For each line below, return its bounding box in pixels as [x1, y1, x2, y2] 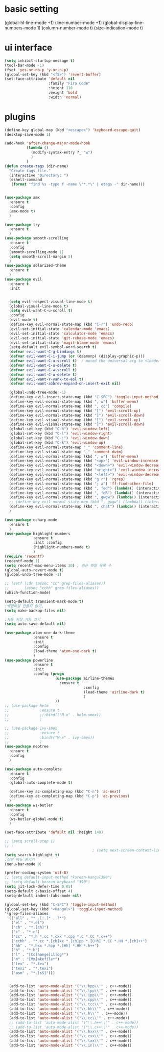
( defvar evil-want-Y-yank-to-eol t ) [9, 377, 84, 382]
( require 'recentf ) [4, 554, 45, 559]
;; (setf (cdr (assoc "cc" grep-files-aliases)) [4, 581, 106, 586]
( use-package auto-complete [4, 767, 62, 771]
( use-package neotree [4, 744, 49, 749]
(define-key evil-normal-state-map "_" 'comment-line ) [9, 445, 123, 450]
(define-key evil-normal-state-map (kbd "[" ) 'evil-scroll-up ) [9, 408, 141, 413]
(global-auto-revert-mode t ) [4, 567, 64, 572]
